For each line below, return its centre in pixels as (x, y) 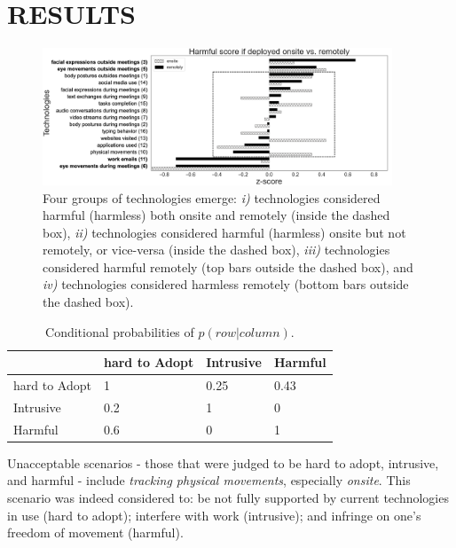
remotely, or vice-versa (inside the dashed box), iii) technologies (216, 250)
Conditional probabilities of (120, 331)
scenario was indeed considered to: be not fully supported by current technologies (228, 498)
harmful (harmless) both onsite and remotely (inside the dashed (216, 215)
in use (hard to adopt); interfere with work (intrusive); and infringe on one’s (214, 515)
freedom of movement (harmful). (95, 532)
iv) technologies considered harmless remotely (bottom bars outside (226, 284)
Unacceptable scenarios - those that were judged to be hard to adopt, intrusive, (223, 462)
